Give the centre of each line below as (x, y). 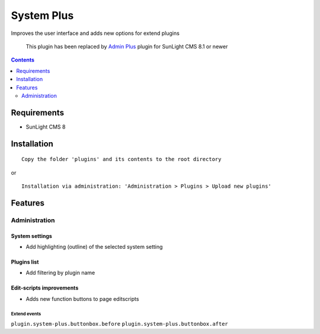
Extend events (26, 314)
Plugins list (25, 262)
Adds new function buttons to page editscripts (82, 298)
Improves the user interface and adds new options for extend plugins (95, 33)
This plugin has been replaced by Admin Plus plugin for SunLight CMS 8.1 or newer (127, 46)
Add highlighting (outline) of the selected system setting (94, 246)
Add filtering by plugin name (60, 273)
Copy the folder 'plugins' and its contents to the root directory (121, 159)
